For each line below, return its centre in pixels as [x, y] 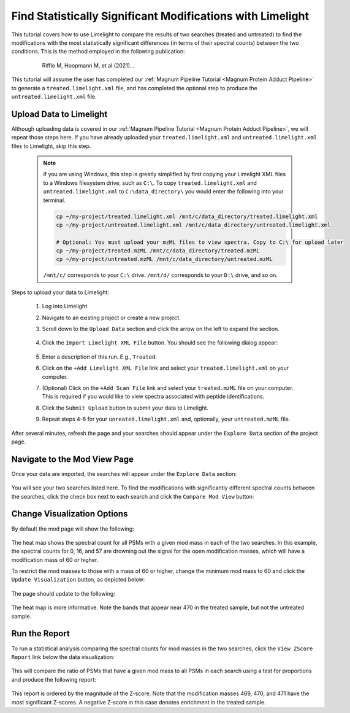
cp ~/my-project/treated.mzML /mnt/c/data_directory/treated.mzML [158, 251]
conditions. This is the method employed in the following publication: [98, 52]
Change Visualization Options [70, 514]
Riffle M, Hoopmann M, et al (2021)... [88, 65]
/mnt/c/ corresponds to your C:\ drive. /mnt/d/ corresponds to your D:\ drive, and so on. [161, 275]
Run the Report [41, 633]
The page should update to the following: [63, 593]
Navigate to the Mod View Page [73, 459]
